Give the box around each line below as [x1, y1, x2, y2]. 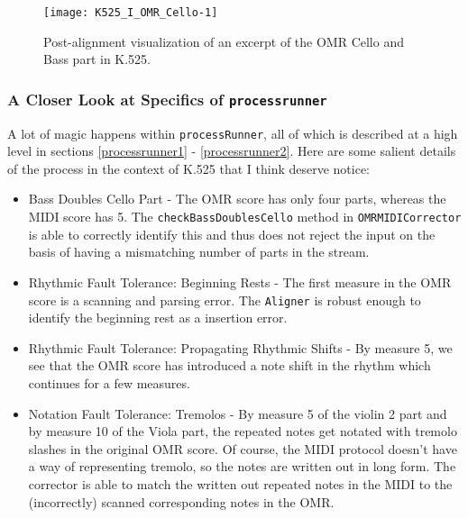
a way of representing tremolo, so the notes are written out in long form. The [28, 457, 456, 476]
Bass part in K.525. [43, 50, 151, 68]
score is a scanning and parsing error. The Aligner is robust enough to [28, 290, 421, 309]
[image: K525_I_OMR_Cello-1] [43, 6, 218, 19]
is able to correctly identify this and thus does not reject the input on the [28, 224, 436, 243]
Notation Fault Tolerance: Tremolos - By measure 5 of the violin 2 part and [28, 404, 447, 423]
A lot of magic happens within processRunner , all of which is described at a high [7, 123, 458, 142]
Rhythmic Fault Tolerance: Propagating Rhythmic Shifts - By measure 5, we [28, 338, 453, 357]
